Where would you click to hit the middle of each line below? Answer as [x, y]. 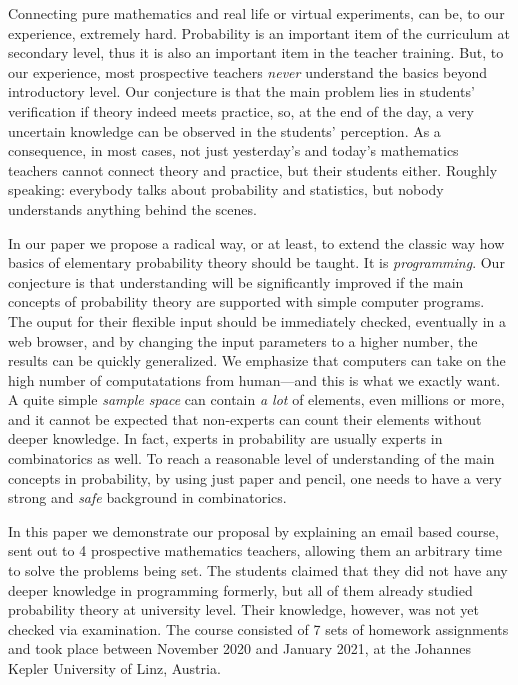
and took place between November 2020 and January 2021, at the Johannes [239, 648]
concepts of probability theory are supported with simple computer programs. [246, 301]
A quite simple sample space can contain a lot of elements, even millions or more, [256, 399]
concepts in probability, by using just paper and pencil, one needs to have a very [255, 477]
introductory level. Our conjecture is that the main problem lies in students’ [241, 91]
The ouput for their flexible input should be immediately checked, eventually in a [257, 320]
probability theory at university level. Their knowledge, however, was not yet [243, 609]
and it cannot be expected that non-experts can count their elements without [245, 418]
